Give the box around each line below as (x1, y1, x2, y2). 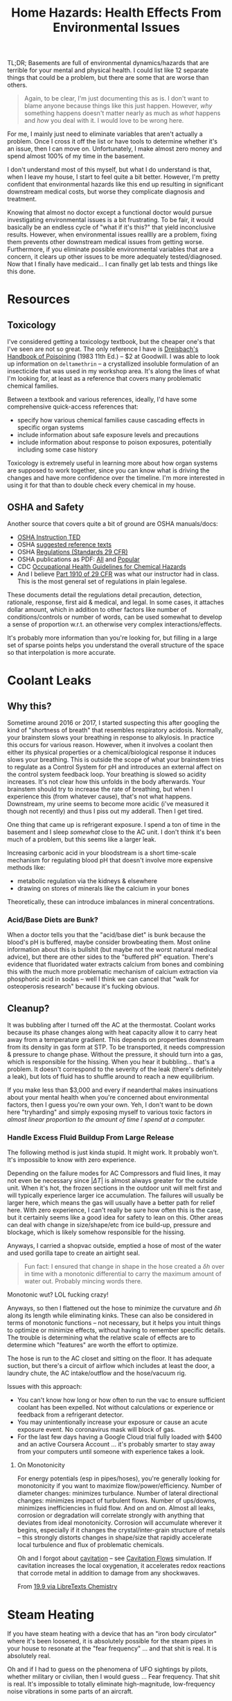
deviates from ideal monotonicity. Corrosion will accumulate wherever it (17, 1519, 222, 1527)
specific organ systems (17, 423, 84, 431)
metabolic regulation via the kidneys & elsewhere (17, 877, 158, 885)
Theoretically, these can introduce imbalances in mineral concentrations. (7, 898, 215, 906)
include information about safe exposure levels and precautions (17, 431, 199, 439)
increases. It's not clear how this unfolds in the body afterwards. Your (7, 778, 206, 785)
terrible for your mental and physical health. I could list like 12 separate (7, 66, 209, 74)
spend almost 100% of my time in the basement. (7, 152, 145, 160)
